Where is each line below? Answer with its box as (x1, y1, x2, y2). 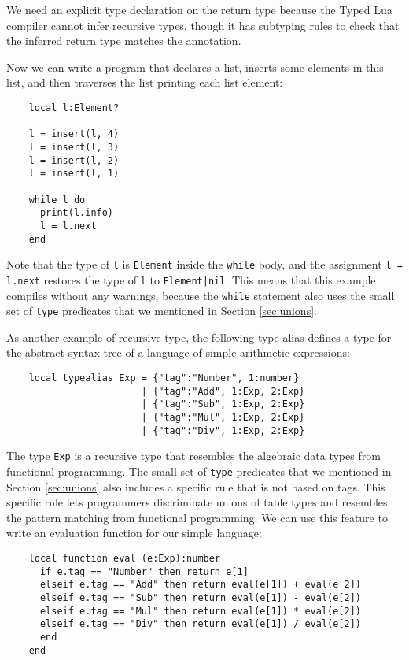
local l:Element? (28, 102, 120, 113)
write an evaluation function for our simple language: (6, 525, 262, 541)
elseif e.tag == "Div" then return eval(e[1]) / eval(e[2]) (39, 618, 362, 630)
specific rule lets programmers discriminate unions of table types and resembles (6, 494, 388, 510)
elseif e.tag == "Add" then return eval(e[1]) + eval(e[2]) (39, 579, 362, 591)
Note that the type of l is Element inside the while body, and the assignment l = (6, 256, 403, 273)
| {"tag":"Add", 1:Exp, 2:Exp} (141, 385, 305, 397)
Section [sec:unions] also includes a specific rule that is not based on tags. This (6, 478, 385, 495)
